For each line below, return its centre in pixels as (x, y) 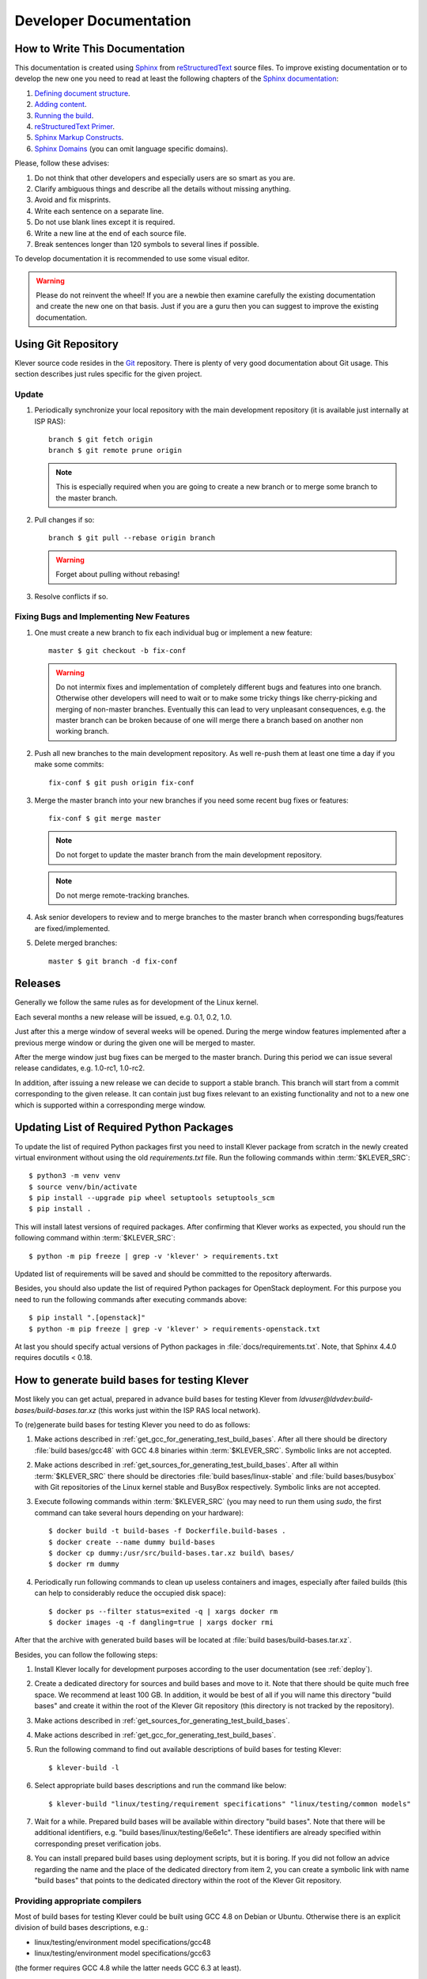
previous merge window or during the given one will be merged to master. (135, 1043)
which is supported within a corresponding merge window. (110, 1105)
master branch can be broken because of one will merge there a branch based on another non (210, 720)
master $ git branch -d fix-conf (113, 961)
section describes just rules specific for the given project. (108, 374)
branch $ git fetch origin (101, 440)
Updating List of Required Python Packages (124, 1128)
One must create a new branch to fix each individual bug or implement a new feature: (173, 632)
